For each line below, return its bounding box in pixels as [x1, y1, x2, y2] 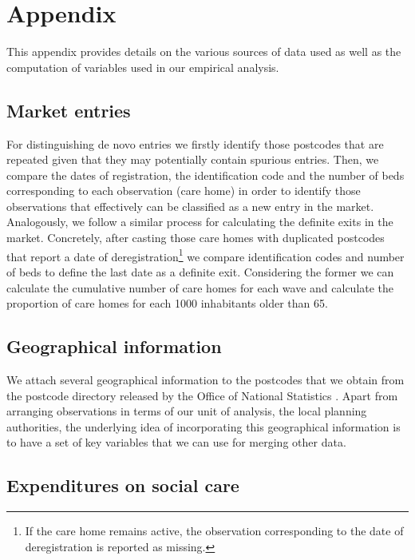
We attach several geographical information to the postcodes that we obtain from [6, 371, 405, 387]
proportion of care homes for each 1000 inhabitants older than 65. [6, 295, 328, 312]
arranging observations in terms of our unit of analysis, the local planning [6, 403, 367, 419]
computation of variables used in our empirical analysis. [6, 58, 279, 75]
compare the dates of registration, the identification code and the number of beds [6, 166, 405, 183]
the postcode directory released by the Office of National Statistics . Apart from [6, 387, 398, 403]
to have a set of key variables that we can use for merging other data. [6, 434, 346, 451]
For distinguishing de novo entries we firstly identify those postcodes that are [6, 135, 384, 152]
